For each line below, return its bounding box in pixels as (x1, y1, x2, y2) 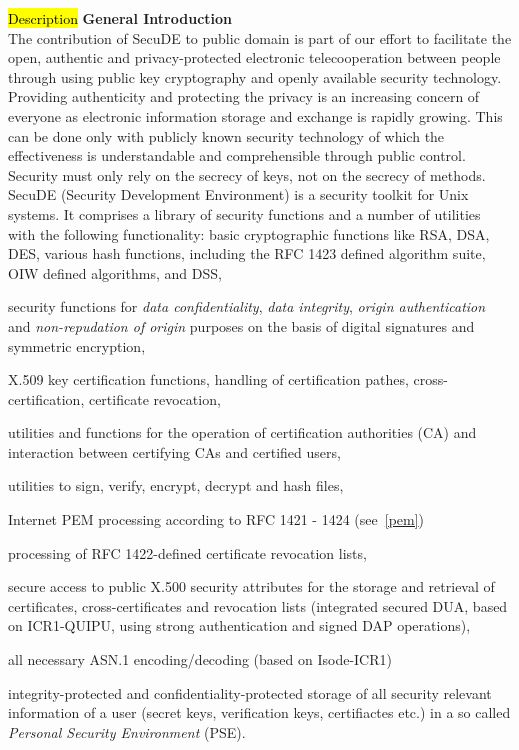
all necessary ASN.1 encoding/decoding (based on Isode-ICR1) (8, 649, 392, 670)
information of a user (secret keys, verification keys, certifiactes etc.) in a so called (8, 702, 511, 723)
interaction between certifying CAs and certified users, (8, 441, 341, 462)
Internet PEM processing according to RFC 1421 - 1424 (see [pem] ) (8, 509, 425, 530)
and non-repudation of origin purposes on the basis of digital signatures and (8, 315, 475, 336)
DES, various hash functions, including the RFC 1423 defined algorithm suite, (8, 243, 486, 264)
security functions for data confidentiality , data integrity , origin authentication (8, 296, 486, 317)
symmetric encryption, (8, 335, 146, 356)
